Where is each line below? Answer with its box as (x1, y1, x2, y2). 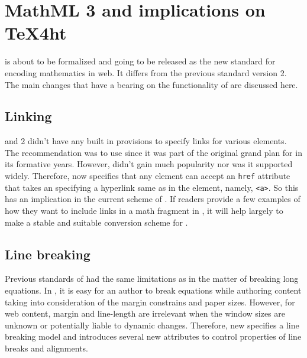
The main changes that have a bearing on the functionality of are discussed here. (5, 78, 298, 90)
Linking (5, 107, 52, 125)
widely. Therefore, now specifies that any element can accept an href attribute (5, 170, 290, 182)
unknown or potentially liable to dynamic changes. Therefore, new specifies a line (5, 318, 299, 331)
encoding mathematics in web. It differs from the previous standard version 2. (5, 66, 287, 79)
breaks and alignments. (5, 341, 88, 354)
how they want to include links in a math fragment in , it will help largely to (5, 204, 283, 216)
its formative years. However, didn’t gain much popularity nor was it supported (5, 158, 293, 170)
